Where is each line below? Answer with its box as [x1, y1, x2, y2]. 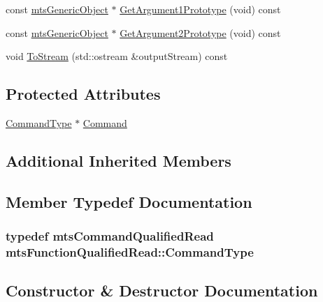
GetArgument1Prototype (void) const [120, 2, 281, 16]
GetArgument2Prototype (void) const [120, 25, 281, 40]
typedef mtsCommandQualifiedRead [6, 227, 214, 245]
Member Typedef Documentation [6, 190, 252, 212]
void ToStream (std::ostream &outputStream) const [6, 49, 228, 63]
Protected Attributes [6, 83, 161, 105]
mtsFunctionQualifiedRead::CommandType [6, 243, 254, 260]
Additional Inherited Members [6, 149, 231, 171]
